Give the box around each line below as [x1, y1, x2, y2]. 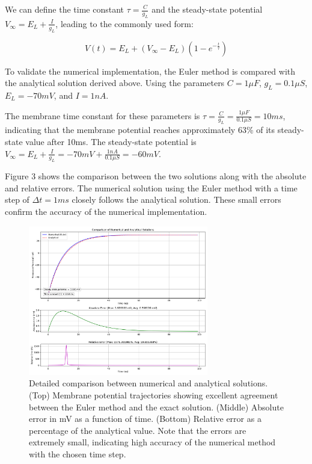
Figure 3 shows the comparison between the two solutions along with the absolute [5, 170, 307, 182]
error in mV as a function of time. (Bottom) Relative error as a [29, 412, 262, 425]
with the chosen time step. [29, 448, 126, 460]
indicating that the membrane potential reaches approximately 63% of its [5, 123, 275, 136]
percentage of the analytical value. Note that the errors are [29, 424, 246, 436]
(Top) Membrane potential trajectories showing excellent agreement [29, 389, 278, 401]
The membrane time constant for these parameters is [5, 109, 200, 122]
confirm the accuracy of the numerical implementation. [5, 205, 207, 218]
